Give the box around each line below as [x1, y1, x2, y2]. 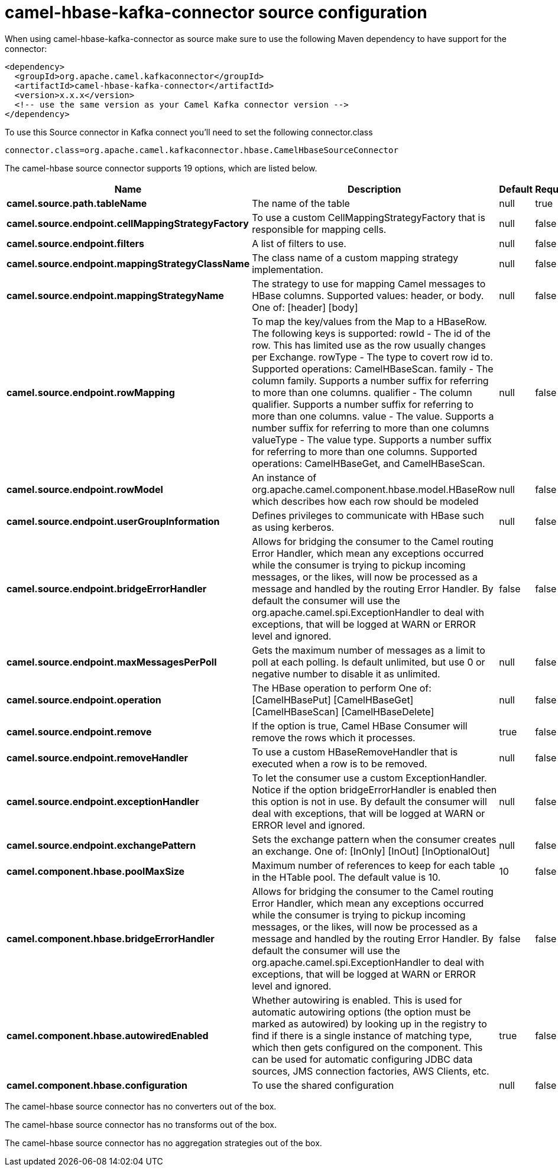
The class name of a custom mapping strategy [252, 251, 459, 264]
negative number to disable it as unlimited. [252, 667, 440, 680]
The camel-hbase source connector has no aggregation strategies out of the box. [5, 1137, 322, 1148]
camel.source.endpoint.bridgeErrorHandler [7, 582, 207, 595]
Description [348, 183, 401, 195]
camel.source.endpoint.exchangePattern [7, 839, 196, 851]
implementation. [252, 263, 323, 275]
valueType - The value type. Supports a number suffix [252, 433, 492, 446]
